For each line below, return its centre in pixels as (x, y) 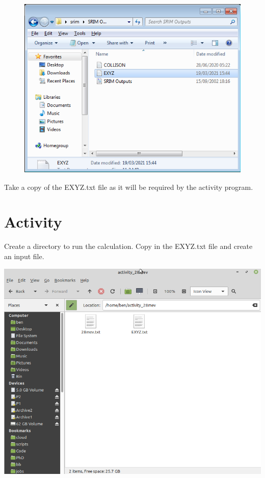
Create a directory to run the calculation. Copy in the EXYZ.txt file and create (128, 246)
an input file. (24, 256)
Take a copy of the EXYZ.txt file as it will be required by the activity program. (129, 187)
